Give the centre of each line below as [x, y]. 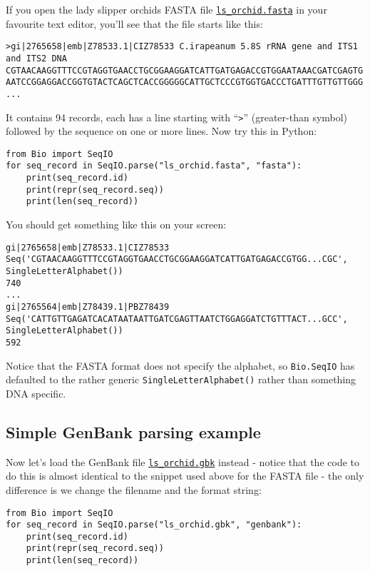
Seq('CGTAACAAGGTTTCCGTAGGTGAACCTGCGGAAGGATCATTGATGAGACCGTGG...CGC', [177, 259]
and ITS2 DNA [36, 58]
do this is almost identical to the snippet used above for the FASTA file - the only [185, 476]
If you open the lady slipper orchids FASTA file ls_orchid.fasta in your [166, 9]
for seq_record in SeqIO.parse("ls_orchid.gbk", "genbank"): [154, 525]
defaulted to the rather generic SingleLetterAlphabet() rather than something [181, 379]
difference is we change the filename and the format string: [134, 489]
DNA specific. [36, 393]
